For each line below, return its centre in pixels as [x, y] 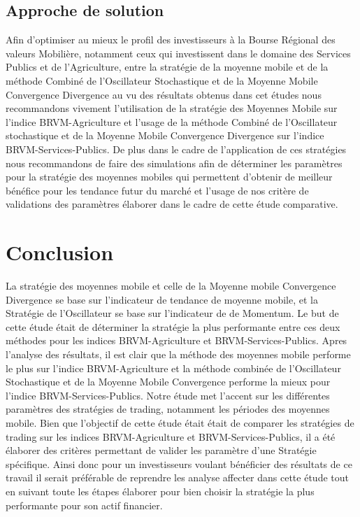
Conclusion [60, 252]
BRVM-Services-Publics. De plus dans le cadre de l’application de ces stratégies [176, 149]
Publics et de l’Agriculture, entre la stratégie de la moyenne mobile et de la [167, 67]
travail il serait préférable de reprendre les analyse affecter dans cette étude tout [177, 477]
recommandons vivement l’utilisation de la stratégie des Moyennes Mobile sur [172, 108]
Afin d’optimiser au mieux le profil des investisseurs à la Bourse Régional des [171, 40]
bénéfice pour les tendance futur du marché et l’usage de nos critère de [157, 190]
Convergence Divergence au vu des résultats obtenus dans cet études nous [164, 94]
